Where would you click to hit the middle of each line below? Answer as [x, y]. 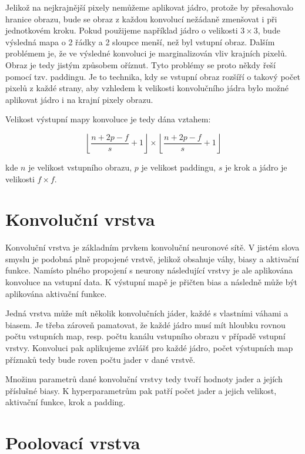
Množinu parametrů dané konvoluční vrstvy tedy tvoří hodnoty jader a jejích [144, 379]
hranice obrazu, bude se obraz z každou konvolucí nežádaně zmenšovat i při [141, 19]
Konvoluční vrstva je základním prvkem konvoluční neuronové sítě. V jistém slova [152, 247]
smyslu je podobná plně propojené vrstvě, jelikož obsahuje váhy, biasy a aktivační [152, 258]
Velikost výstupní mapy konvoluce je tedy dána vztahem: [108, 119]
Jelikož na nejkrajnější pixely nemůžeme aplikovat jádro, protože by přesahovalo [150, 7]
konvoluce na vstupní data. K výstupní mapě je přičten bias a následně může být [151, 282]
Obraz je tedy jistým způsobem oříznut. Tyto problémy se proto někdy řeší [140, 64]
